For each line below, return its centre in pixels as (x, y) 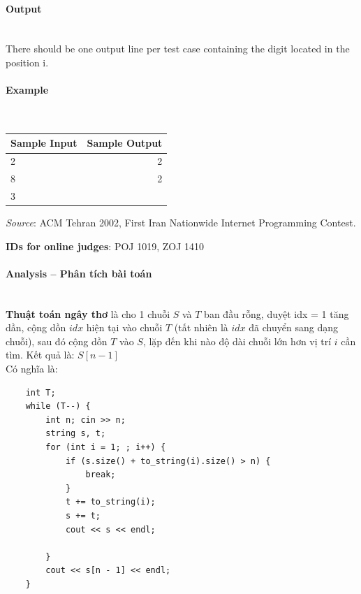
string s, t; (76, 434)
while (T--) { (58, 406)
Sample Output (125, 143)
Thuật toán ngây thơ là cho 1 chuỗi (88, 313)
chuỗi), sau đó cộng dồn (57, 341)
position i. (27, 62)
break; (101, 475)
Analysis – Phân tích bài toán (79, 273)
